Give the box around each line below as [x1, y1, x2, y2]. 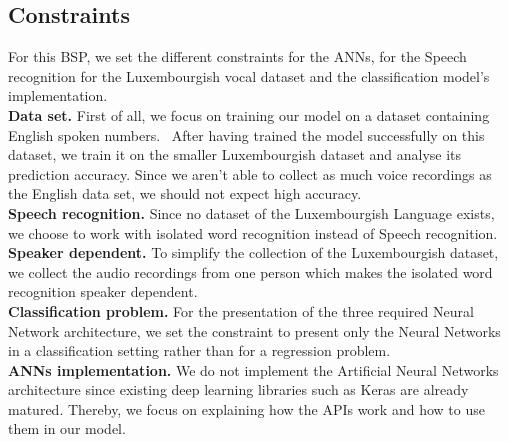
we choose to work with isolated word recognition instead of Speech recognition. [8, 222, 498, 243]
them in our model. [8, 418, 126, 439]
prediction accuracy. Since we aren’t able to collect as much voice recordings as [8, 163, 492, 184]
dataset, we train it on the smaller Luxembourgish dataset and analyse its [8, 144, 462, 165]
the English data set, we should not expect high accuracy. [8, 183, 362, 204]
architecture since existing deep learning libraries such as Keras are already [8, 379, 469, 400]
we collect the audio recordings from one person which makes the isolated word [8, 261, 493, 282]
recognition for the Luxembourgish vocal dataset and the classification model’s [8, 65, 490, 86]
